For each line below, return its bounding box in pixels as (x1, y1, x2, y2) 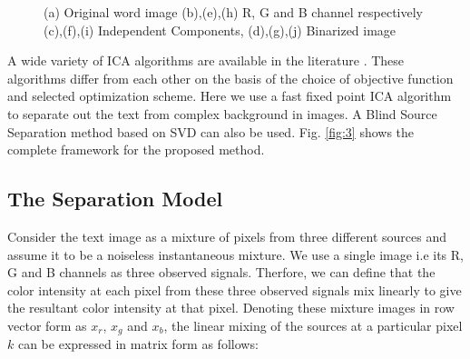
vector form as (7, 315, 87, 334)
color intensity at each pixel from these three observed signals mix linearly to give (7, 280, 462, 299)
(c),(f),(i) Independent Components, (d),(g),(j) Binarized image (44, 20, 397, 39)
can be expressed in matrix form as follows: (17, 334, 259, 354)
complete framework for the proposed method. (7, 140, 265, 159)
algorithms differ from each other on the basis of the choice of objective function (7, 68, 454, 87)
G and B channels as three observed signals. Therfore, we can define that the (7, 263, 436, 282)
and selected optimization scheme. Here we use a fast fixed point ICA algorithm (7, 86, 452, 105)
